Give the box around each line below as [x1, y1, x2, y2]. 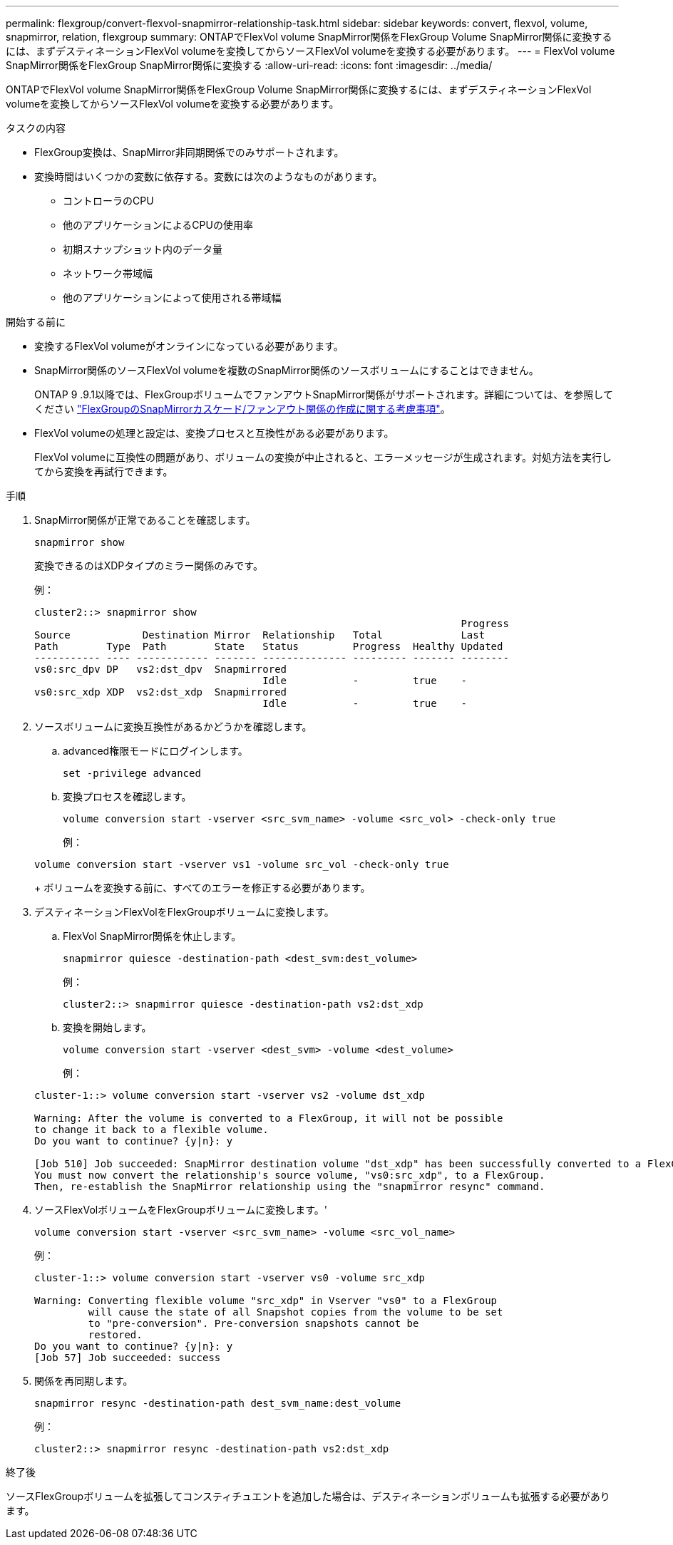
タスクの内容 [6, 122, 66, 134]
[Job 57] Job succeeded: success [34, 1352, 221, 1363]
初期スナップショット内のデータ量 [63, 243, 222, 255]
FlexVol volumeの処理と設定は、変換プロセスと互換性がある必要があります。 [34, 427, 394, 439]
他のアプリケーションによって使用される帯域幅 [63, 291, 282, 304]
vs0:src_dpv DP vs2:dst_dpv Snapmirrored [34, 663, 287, 675]
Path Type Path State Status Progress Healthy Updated [34, 641, 503, 652]
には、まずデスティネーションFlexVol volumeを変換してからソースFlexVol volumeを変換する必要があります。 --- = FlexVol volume [6, 45, 615, 57]
